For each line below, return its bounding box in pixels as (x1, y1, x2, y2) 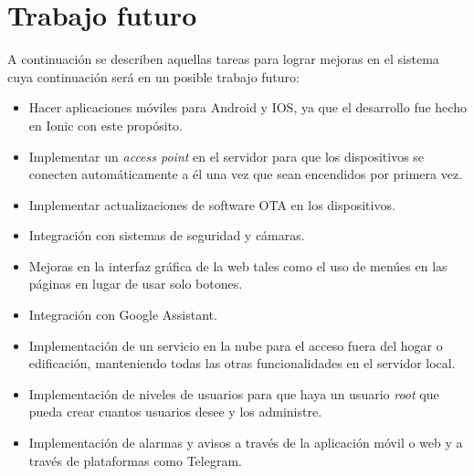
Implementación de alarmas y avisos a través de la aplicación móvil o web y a (28, 433, 463, 452)
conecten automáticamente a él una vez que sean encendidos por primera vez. (28, 164, 463, 184)
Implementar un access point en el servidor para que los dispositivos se (28, 146, 425, 165)
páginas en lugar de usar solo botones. (28, 274, 243, 293)
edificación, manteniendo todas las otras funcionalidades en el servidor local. (28, 354, 456, 373)
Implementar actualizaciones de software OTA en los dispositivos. (28, 195, 395, 214)
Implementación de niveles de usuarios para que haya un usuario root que (28, 384, 439, 403)
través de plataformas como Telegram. (28, 450, 242, 470)
